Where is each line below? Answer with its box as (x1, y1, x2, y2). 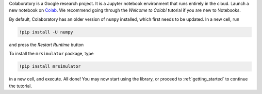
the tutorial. (9, 83, 32, 89)
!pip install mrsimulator (19, 63, 81, 69)
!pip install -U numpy (19, 29, 73, 35)
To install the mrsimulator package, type (9, 51, 94, 57)
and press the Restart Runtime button (9, 42, 84, 47)
